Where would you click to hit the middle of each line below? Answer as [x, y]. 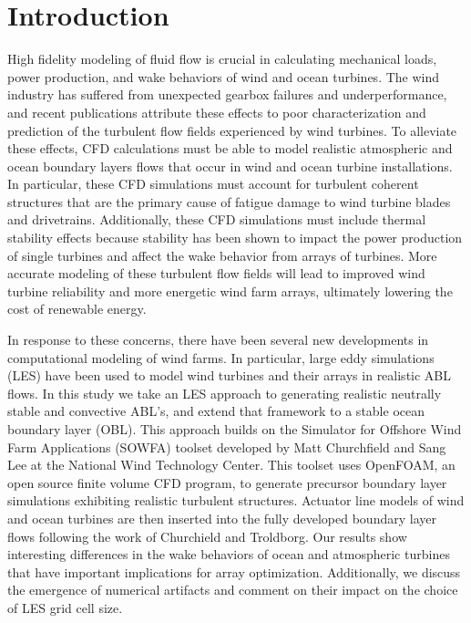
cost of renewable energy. [77, 309]
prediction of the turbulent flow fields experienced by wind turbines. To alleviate [232, 130]
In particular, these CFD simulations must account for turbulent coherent [213, 184]
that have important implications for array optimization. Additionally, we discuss [234, 571]
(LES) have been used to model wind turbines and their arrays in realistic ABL [230, 375]
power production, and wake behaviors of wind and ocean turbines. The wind [224, 76]
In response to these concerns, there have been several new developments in [218, 340]
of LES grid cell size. [65, 607]
